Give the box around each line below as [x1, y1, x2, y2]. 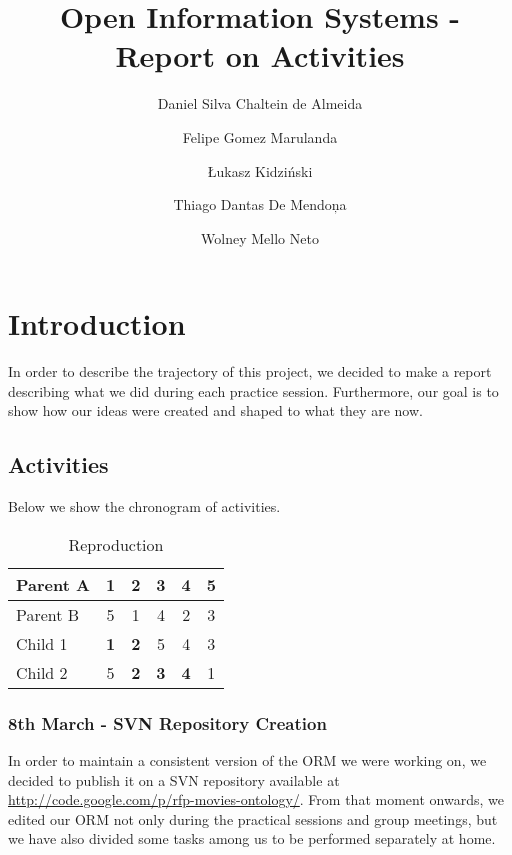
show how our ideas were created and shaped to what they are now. [8, 400, 423, 421]
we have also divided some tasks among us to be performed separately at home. [8, 828, 496, 849]
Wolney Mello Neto [201, 227, 319, 248]
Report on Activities [115, 35, 405, 76]
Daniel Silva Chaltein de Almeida [157, 93, 363, 114]
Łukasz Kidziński [207, 160, 313, 181]
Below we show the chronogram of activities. [8, 496, 281, 517]
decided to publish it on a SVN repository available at [8, 769, 340, 790]
